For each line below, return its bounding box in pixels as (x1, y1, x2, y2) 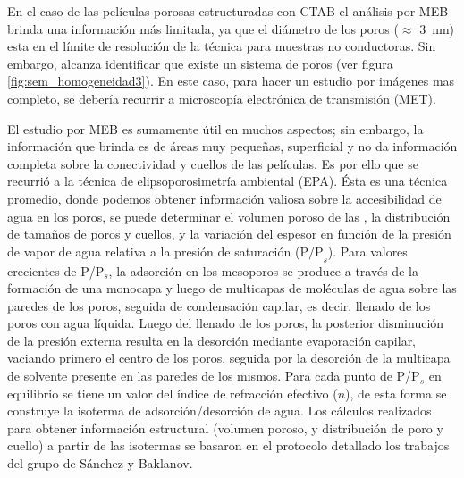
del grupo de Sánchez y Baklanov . (7, 454, 193, 473)
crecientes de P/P (7, 261, 105, 280)
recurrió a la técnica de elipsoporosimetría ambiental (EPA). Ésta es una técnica (7, 172, 448, 190)
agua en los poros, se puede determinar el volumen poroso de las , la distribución (7, 206, 451, 225)
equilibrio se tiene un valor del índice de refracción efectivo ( (7, 383, 338, 402)
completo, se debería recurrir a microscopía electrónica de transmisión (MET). (7, 88, 436, 107)
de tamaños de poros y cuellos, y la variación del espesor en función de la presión (7, 224, 451, 243)
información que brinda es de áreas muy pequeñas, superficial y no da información (7, 137, 458, 155)
